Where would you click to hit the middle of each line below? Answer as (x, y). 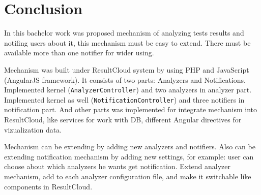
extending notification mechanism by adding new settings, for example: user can (129, 156)
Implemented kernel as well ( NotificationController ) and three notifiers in (124, 99)
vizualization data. (33, 129)
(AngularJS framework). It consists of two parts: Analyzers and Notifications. (125, 79)
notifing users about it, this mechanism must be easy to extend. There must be (127, 42)
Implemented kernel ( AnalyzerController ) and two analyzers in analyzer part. (128, 90)
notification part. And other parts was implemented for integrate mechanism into (131, 109)
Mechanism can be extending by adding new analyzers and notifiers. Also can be (130, 147)
